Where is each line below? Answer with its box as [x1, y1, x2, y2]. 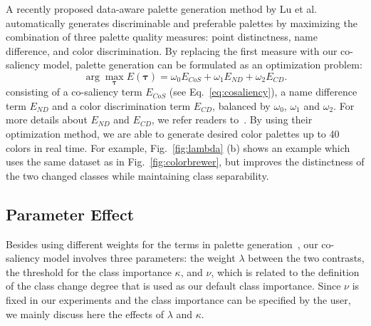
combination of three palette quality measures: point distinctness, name [6, 29, 318, 44]
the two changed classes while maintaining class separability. [6, 168, 269, 183]
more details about [6, 112, 88, 127]
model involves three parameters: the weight [43, 250, 236, 265]
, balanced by [212, 98, 271, 113]
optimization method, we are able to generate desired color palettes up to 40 [6, 126, 340, 141]
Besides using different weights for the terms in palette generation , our [6, 236, 318, 251]
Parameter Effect [6, 203, 135, 225]
